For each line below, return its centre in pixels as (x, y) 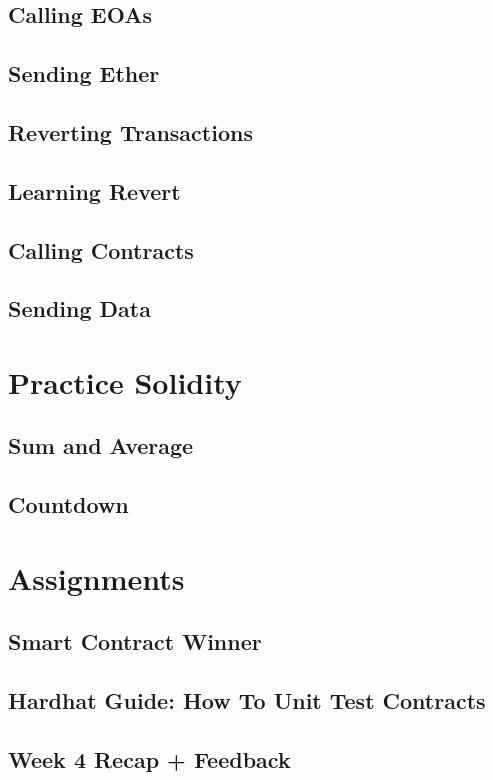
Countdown (68, 504)
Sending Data (79, 308)
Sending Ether (84, 73)
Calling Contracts (101, 249)
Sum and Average (101, 445)
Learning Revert (94, 190)
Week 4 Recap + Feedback (149, 758)
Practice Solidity (125, 381)
